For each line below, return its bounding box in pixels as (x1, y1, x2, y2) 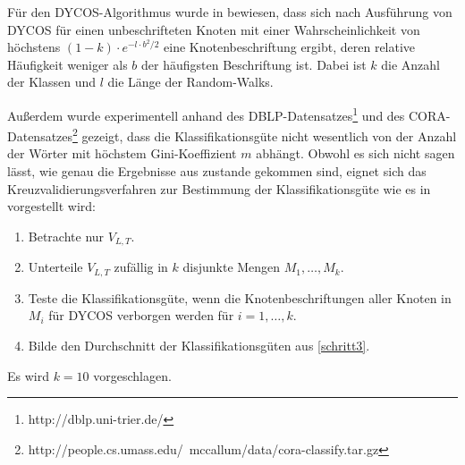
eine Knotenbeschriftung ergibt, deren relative (164, 38, 416, 56)
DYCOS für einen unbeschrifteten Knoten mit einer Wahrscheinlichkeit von (7, 20, 420, 38)
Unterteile (28, 258, 83, 276)
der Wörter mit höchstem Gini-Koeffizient (7, 144, 237, 163)
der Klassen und (7, 72, 96, 91)
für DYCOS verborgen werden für (48, 306, 234, 325)
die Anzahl (381, 55, 440, 73)
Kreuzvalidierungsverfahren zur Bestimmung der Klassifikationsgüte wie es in (7, 179, 431, 198)
